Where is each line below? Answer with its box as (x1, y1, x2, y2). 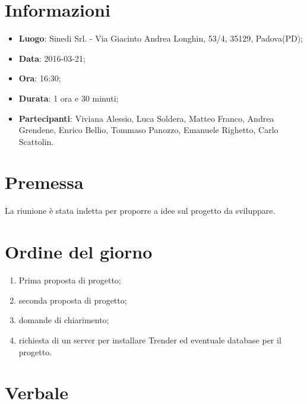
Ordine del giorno (5, 239, 153, 264)
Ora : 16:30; (18, 72, 61, 84)
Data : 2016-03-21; (18, 52, 86, 64)
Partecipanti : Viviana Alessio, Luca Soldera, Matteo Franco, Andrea (18, 112, 274, 124)
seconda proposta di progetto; (18, 293, 127, 306)
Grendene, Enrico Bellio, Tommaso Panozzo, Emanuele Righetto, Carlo (18, 124, 278, 136)
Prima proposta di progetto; (18, 274, 121, 286)
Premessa (5, 170, 84, 194)
